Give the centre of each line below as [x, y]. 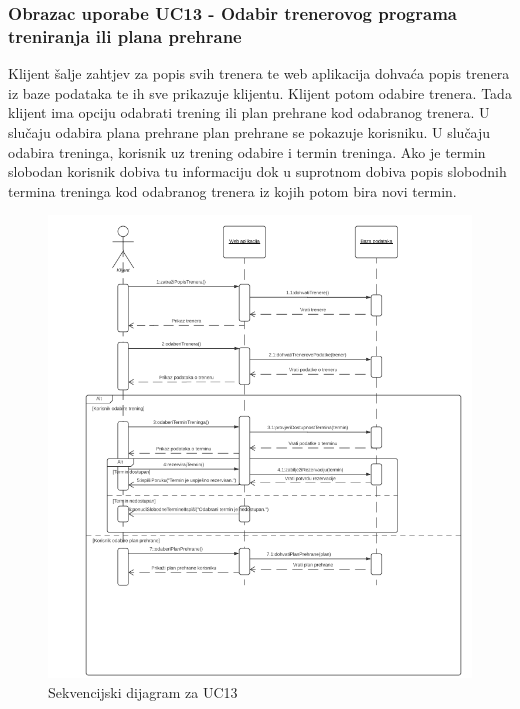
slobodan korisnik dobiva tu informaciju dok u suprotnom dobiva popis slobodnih [257, 171]
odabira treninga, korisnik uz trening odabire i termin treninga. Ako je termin [247, 151]
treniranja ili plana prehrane [125, 35]
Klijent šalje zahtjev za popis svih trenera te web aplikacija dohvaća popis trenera [259, 73]
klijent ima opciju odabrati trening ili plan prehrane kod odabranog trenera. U [249, 112]
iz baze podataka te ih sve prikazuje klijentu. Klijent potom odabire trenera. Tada [260, 92]
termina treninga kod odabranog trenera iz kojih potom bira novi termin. [232, 190]
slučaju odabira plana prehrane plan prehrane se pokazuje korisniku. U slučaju [249, 131]
